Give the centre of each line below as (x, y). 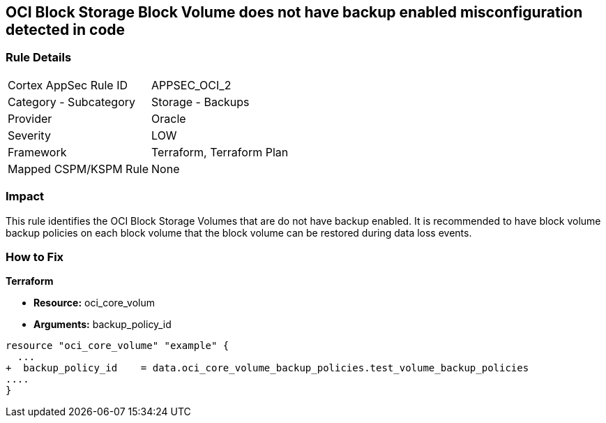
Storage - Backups (200, 102)
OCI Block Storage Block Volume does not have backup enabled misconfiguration (294, 12)
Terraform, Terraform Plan (220, 152)
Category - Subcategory (71, 102)
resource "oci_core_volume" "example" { (118, 346)
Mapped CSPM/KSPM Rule (78, 169)
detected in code (66, 30)
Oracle (169, 118)
